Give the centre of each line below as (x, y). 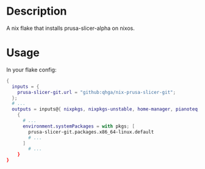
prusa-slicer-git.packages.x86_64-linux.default (91, 132)
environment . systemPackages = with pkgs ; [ (79, 126)
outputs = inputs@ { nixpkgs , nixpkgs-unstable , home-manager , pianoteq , (106, 109)
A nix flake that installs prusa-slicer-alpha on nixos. (71, 28)
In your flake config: (31, 70)
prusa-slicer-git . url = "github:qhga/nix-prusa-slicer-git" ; (96, 92)
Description (37, 11)
